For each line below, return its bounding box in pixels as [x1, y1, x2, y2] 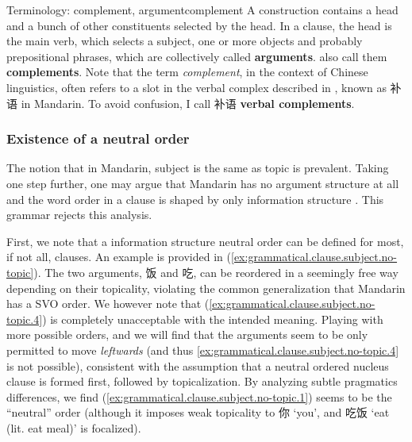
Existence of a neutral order [6, 129, 190, 148]
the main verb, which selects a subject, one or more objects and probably [6, 33, 363, 49]
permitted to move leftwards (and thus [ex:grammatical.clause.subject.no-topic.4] [6, 341, 399, 358]
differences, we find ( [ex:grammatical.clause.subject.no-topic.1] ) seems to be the [6, 388, 392, 405]
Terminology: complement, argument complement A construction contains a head [6, 2, 399, 17]
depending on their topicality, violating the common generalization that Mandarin [6, 279, 406, 296]
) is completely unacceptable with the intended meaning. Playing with [42, 310, 383, 327]
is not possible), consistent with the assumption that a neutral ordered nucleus [6, 357, 389, 374]
